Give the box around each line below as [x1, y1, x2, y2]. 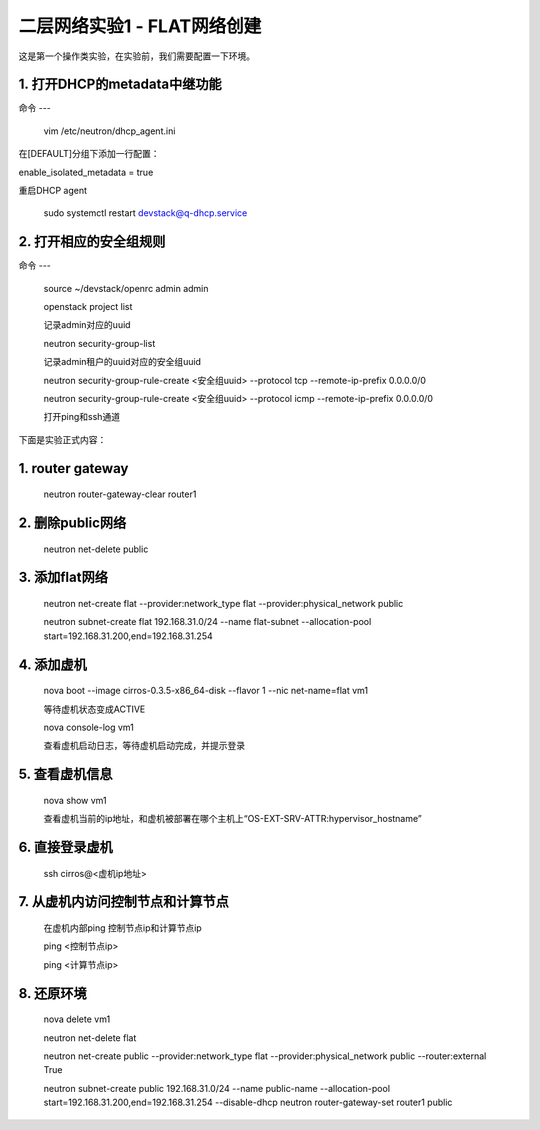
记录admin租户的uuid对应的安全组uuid [43, 356, 202, 368]
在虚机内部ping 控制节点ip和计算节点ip [43, 922, 202, 934]
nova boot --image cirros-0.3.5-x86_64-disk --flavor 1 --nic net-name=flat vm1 [43, 685, 369, 697]
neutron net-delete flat [43, 1031, 137, 1044]
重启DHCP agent [18, 185, 88, 197]
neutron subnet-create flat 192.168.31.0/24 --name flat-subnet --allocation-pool [43, 616, 372, 628]
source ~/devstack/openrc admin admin [43, 282, 209, 294]
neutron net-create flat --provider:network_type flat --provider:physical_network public [43, 598, 404, 610]
